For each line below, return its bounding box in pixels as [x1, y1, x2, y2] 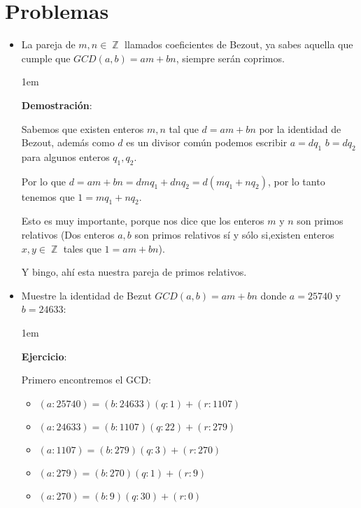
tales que [63, 241, 101, 255]
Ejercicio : [21, 348, 67, 363]
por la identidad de [259, 121, 341, 136]
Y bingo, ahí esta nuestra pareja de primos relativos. [21, 264, 247, 279]
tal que [169, 121, 199, 136]
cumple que [21, 50, 71, 65]
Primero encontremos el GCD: [21, 372, 151, 387]
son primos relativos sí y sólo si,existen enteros [134, 227, 334, 242]
